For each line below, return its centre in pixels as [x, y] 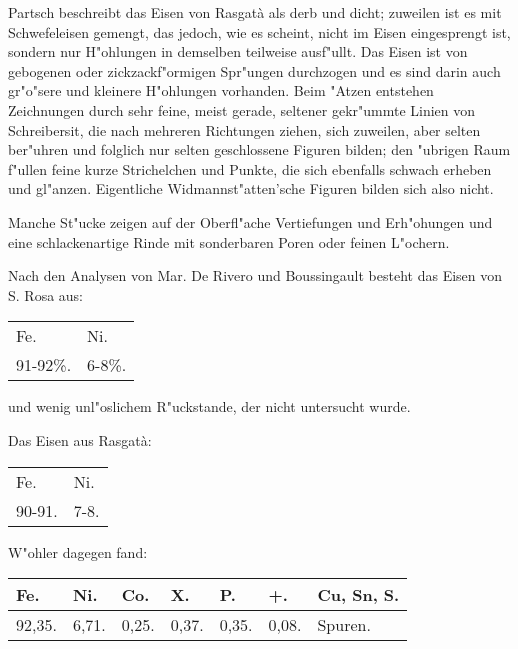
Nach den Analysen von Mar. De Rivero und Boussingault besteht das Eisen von [255, 275]
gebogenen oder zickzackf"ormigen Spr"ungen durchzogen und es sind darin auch [254, 70]
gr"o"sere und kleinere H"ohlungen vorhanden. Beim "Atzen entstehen [221, 90]
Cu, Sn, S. [358, 595]
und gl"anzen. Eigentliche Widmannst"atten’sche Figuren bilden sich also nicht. [251, 188]
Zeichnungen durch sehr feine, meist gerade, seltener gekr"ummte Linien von [242, 109]
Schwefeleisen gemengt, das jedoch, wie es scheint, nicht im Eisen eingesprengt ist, [259, 31]
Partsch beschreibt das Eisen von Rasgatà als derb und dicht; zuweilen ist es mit [255, 12]
